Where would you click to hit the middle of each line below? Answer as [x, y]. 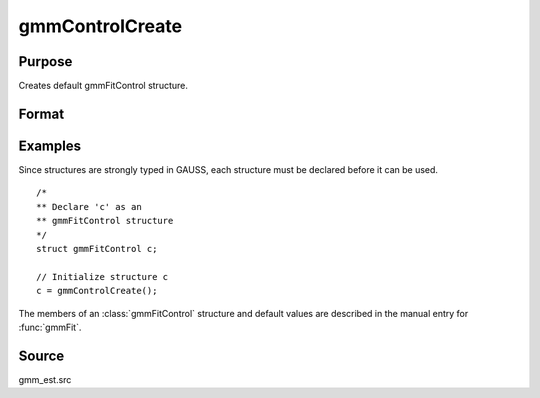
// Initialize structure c [102, 276]
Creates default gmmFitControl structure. [103, 86]
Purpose [45, 61]
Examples [50, 145]
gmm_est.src [45, 379]
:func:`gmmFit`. [50, 327]
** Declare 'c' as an [89, 206]
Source [41, 355]
